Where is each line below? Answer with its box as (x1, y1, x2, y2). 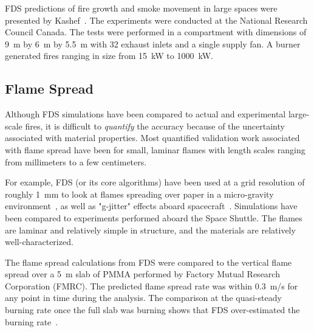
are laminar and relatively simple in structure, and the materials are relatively (5, 223, 296, 236)
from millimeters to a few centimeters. (5, 155, 147, 168)
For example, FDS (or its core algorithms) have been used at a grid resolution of (5, 176, 305, 188)
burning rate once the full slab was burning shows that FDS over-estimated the (5, 303, 300, 316)
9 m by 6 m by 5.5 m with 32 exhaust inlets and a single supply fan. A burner (5, 37, 301, 50)
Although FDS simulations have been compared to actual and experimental (5, 108, 286, 120)
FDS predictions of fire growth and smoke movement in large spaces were (5, 2, 278, 14)
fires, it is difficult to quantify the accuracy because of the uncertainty (25, 119, 285, 132)
